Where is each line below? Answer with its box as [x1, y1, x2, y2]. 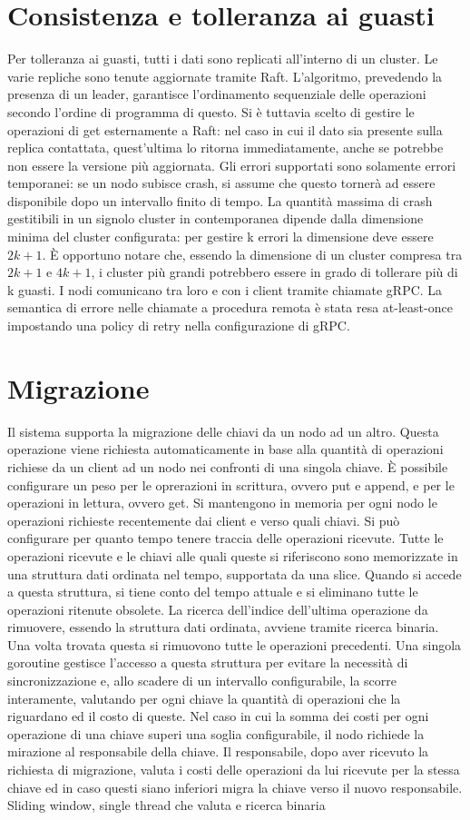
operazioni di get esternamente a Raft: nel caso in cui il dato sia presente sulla [7, 120, 443, 139]
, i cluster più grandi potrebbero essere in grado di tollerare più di [91, 262, 458, 282]
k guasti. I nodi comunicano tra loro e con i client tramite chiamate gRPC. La [7, 280, 443, 299]
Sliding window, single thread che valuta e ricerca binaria [7, 795, 326, 815]
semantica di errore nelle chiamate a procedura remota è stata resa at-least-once [7, 298, 453, 317]
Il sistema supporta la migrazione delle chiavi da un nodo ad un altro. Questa [7, 421, 439, 440]
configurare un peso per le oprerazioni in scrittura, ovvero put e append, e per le [7, 475, 455, 494]
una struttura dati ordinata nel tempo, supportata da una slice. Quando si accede [7, 564, 462, 583]
